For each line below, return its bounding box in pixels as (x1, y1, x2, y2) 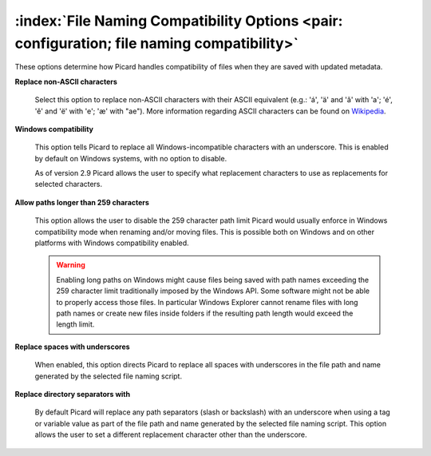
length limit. (56, 319, 95, 329)
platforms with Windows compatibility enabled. (34, 238, 189, 248)
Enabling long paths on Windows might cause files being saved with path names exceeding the (56, 275, 370, 284)
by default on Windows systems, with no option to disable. (34, 153, 227, 163)
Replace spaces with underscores (14, 342, 131, 351)
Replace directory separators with (14, 389, 131, 399)
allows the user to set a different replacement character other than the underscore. (34, 430, 307, 439)
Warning (56, 260, 85, 270)
